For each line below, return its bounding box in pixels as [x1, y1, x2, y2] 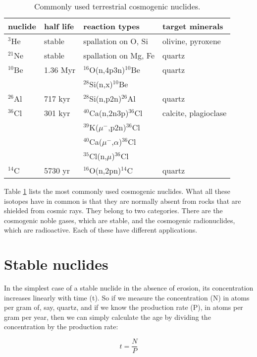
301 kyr [44, 107, 70, 119]
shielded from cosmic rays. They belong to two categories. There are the [4, 205, 223, 216]
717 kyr [44, 93, 70, 104]
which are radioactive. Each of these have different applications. [4, 225, 198, 235]
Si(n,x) [89, 78, 113, 90]
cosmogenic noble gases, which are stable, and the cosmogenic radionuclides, [4, 215, 235, 225]
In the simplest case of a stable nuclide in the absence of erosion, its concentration [4, 283, 254, 293]
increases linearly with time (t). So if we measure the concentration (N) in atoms [4, 292, 250, 302]
